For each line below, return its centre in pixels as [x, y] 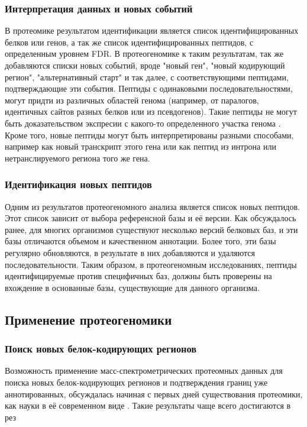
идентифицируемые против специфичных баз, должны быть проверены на [138, 276]
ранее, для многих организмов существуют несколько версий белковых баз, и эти [151, 229]
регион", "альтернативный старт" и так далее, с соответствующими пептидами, [147, 77]
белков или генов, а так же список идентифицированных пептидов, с [129, 42]
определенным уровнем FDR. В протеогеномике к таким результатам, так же [144, 54]
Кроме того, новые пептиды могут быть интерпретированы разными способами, [149, 135]
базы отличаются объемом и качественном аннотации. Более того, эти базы [140, 241]
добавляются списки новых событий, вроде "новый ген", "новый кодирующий [145, 65]
